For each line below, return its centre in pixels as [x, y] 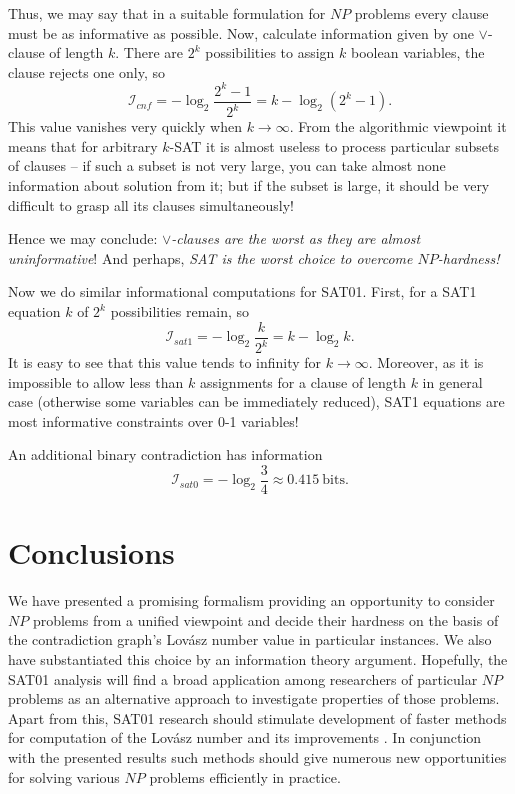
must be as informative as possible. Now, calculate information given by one [241, 32]
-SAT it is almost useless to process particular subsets [334, 145]
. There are [149, 52]
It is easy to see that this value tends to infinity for [165, 362]
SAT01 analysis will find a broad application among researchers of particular [243, 678]
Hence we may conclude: [83, 238]
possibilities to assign [270, 52]
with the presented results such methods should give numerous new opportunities [257, 756]
